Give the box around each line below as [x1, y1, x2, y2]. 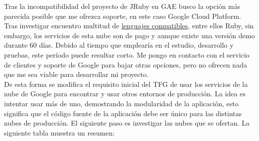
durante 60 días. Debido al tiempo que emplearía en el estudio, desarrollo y [4, 40, 234, 50]
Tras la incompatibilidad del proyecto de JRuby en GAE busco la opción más [4, 1, 241, 11]
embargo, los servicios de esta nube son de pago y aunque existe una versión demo [4, 30, 255, 40]
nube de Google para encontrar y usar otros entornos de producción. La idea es [4, 88, 246, 99]
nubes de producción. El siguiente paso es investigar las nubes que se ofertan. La [4, 118, 250, 128]
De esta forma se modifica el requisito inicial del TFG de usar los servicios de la [4, 78, 248, 89]
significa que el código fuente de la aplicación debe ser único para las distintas [4, 108, 242, 118]
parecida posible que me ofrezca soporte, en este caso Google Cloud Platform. [4, 10, 241, 21]
